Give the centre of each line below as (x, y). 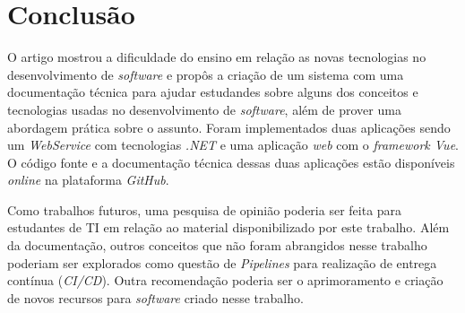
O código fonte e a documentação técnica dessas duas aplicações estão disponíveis (231, 162)
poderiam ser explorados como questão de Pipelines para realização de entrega (222, 262)
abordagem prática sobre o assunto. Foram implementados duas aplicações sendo (229, 127)
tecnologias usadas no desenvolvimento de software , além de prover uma (204, 109)
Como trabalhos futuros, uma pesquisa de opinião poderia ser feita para (205, 209)
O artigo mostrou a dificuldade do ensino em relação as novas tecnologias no (217, 57)
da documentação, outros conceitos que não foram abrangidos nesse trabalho (217, 245)
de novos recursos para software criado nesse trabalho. (155, 297)
